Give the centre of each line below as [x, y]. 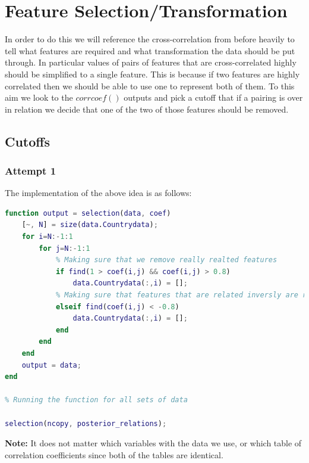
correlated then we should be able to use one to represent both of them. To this [150, 86]
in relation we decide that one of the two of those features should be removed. [147, 109]
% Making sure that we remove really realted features [166, 260]
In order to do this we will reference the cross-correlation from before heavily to [150, 39]
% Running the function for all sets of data [96, 400]
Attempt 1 [31, 170]
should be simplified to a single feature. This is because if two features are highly [152, 74]
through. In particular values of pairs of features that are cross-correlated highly [151, 62]
